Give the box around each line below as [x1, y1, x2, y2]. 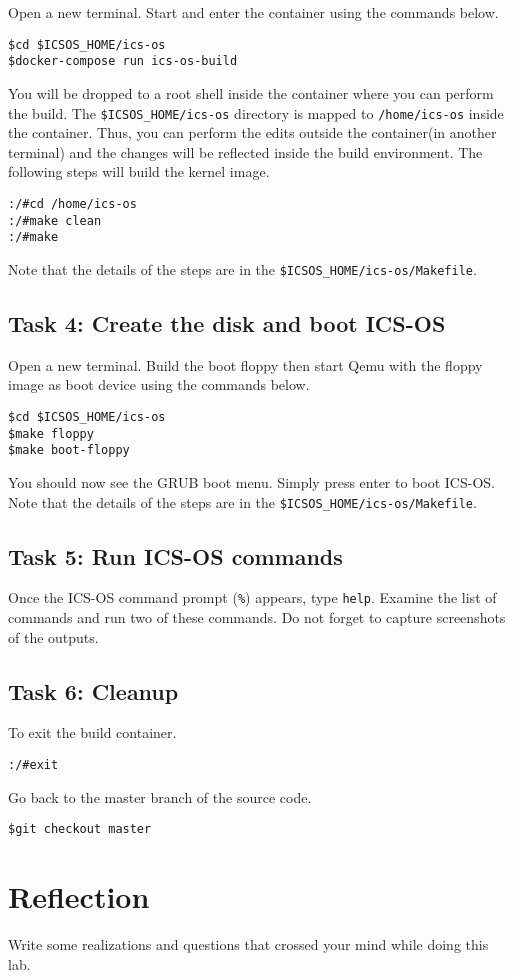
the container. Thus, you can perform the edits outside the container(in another [8, 122, 497, 143]
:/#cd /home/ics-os [8, 196, 137, 211]
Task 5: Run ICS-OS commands [8, 540, 343, 571]
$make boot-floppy [8, 443, 130, 458]
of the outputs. [8, 626, 99, 647]
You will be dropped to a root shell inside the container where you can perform [8, 82, 494, 103]
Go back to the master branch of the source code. [8, 786, 312, 807]
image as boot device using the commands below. [8, 374, 310, 395]
